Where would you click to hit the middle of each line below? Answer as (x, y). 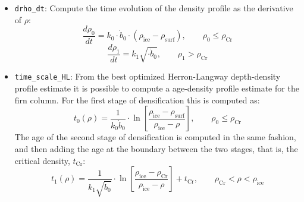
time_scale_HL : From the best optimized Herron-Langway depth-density (148, 76)
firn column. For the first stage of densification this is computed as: (137, 100)
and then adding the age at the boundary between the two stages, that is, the (156, 148)
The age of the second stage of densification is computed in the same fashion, (155, 137)
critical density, (42, 160)
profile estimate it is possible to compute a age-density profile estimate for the (157, 88)
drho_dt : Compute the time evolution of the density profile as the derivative (154, 8)
